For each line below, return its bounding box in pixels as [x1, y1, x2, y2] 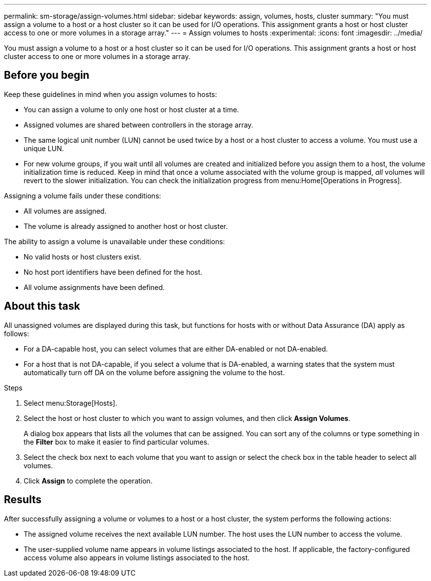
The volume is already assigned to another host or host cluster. [24, 222, 228, 230]
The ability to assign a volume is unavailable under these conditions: [4, 237, 225, 246]
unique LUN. [24, 144, 64, 153]
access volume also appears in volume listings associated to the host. [24, 553, 250, 562]
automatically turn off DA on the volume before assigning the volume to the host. [24, 368, 285, 377]
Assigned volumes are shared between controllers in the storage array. [24, 120, 253, 129]
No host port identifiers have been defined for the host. [24, 267, 203, 276]
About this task [4, 300, 80, 313]
